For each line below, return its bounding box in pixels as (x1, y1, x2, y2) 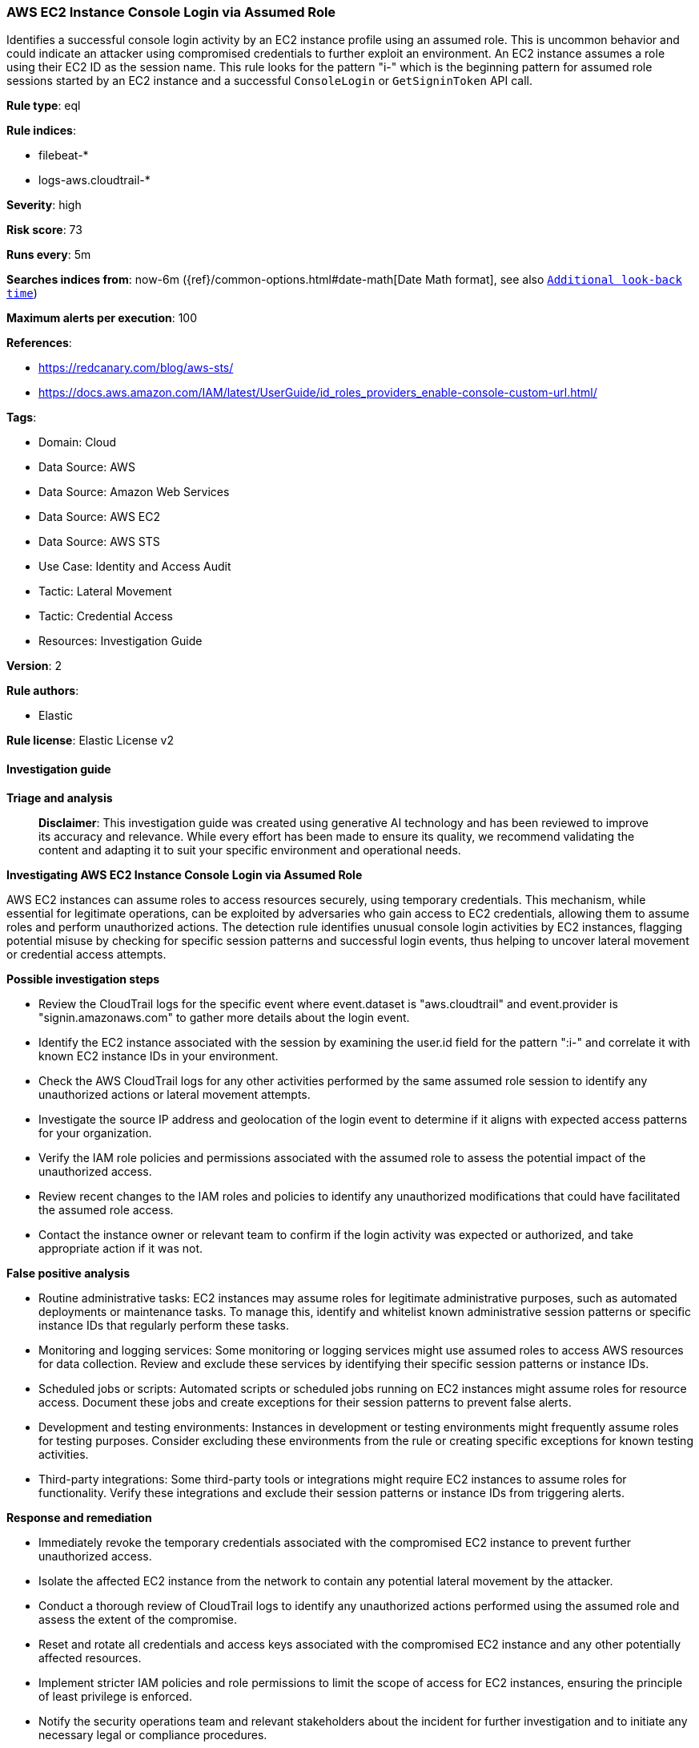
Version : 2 (6, 659, 62, 673)
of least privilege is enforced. (38, 1689, 192, 1703)
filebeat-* (38, 148, 89, 163)
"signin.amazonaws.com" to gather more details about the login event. (38, 1010, 410, 1024)
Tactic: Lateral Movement (38, 584, 172, 599)
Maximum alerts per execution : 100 (6, 311, 198, 325)
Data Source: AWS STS (38, 535, 160, 549)
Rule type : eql (6, 99, 81, 113)
